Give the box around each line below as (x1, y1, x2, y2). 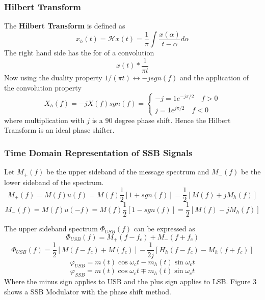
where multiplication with (4, 114, 85, 125)
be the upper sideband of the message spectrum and (46, 166, 209, 177)
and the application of (179, 72, 249, 82)
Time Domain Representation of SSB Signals (4, 146, 193, 159)
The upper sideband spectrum (4, 223, 98, 234)
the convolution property (4, 82, 82, 93)
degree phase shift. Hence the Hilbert (115, 114, 231, 125)
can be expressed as (134, 223, 195, 234)
